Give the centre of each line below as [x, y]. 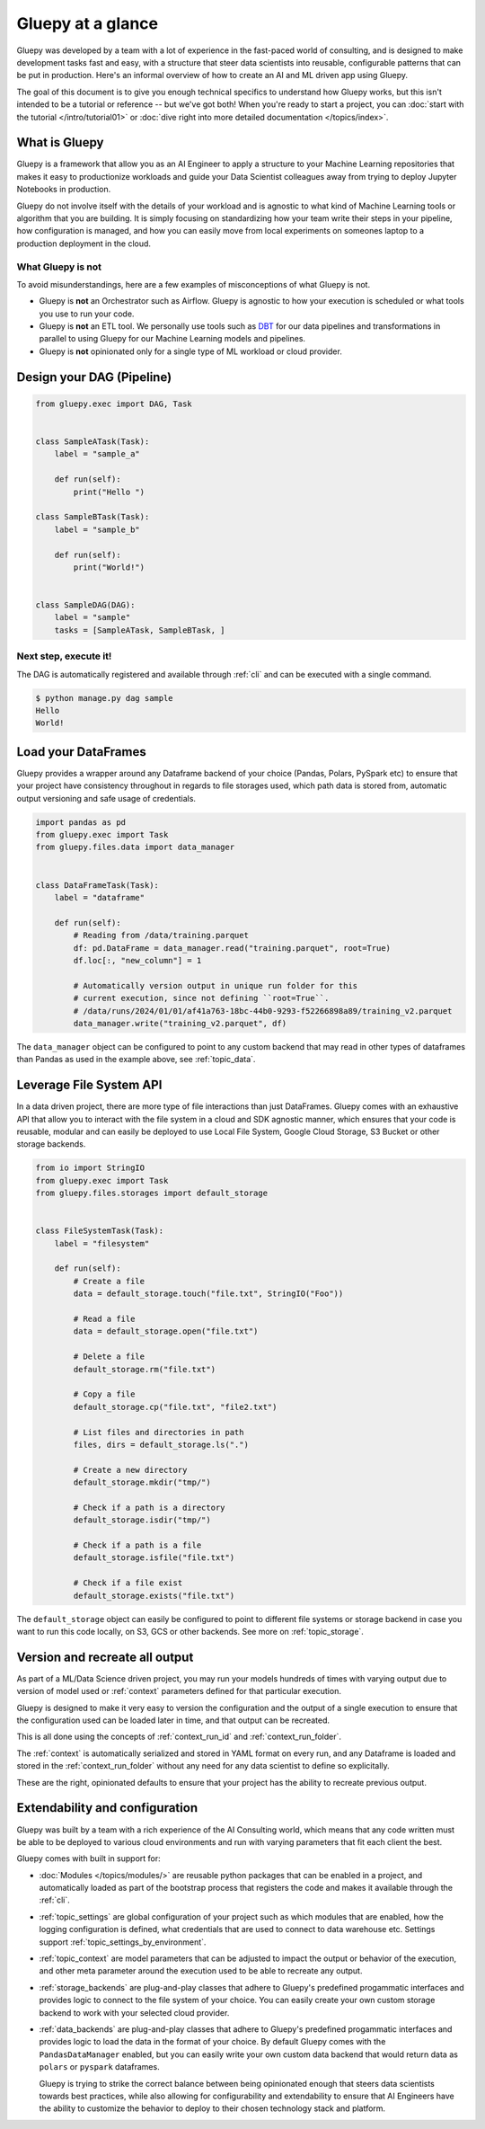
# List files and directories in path [159, 1432]
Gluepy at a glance [88, 23]
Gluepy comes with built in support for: [88, 1858]
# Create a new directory [130, 1470]
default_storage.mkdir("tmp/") [142, 1482]
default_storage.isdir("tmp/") [142, 1520]
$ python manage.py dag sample [105, 698]
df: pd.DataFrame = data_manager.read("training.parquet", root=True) [232, 948]
